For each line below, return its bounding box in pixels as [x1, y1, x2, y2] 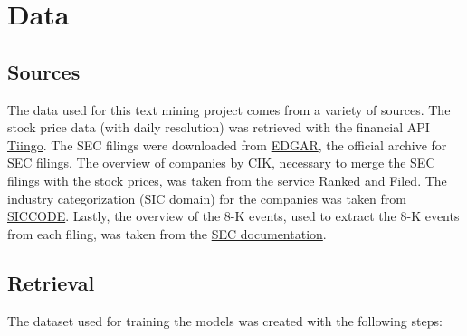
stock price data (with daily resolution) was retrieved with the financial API [7, 118, 430, 137]
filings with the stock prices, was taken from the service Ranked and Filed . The [7, 170, 447, 189]
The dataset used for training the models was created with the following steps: [7, 311, 443, 330]
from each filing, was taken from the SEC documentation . [7, 224, 327, 243]
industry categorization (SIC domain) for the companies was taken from [7, 188, 406, 207]
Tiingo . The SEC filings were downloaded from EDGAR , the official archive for [7, 135, 447, 154]
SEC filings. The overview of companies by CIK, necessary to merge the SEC [7, 153, 435, 172]
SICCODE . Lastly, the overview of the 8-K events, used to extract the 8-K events [7, 206, 460, 226]
